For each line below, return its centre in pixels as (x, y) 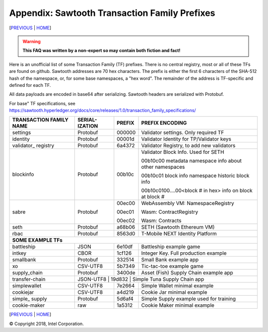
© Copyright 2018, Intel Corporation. (46, 324)
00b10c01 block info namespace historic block (195, 176)
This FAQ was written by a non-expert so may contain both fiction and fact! (101, 51)
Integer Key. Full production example (184, 253)
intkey (19, 253)
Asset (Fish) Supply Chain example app (187, 273)
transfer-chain (29, 279)
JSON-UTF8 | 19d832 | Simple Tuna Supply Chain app (141, 279)
